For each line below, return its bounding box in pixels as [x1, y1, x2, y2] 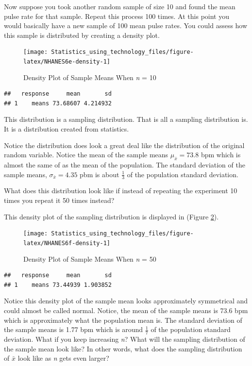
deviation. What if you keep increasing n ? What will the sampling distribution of [4, 333, 245, 344]
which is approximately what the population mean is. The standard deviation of [4, 315, 242, 325]
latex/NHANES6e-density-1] [23, 58, 110, 66]
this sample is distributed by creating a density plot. [4, 30, 160, 40]
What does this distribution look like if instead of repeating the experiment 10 [4, 185, 237, 196]
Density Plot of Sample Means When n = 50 [23, 253, 156, 264]
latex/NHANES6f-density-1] [23, 239, 110, 247]
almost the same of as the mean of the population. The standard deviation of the [4, 160, 245, 170]
